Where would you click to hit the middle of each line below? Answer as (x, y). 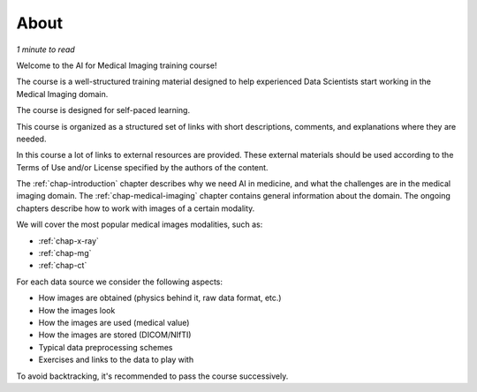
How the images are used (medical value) (114, 322)
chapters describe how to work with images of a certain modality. (136, 208)
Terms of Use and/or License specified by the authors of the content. (142, 167)
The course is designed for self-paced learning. (103, 110)
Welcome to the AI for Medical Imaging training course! (117, 65)
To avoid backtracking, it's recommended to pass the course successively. (152, 376)
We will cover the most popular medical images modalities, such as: (140, 224)
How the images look (77, 310)
